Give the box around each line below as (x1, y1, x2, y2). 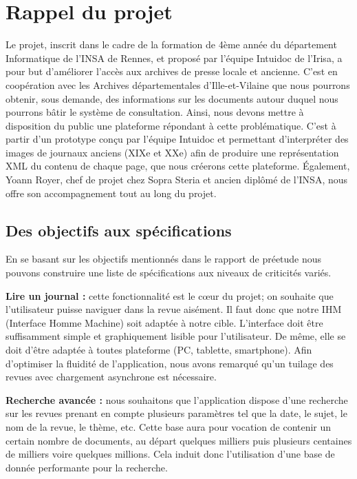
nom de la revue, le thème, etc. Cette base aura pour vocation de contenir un (6, 419, 332, 434)
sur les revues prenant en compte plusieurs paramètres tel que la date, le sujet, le (6, 406, 347, 420)
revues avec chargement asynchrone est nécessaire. (6, 369, 217, 384)
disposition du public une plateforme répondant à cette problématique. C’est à (6, 118, 336, 132)
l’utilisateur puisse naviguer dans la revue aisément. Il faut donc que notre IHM (6, 302, 342, 316)
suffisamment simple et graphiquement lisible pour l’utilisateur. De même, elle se (6, 329, 346, 343)
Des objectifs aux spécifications (6, 219, 232, 241)
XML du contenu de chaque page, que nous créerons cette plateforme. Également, (6, 159, 350, 173)
